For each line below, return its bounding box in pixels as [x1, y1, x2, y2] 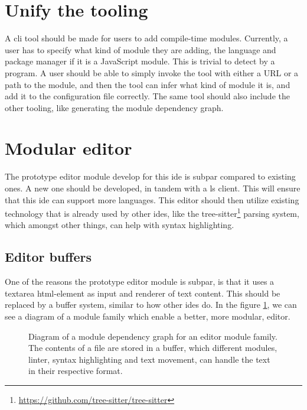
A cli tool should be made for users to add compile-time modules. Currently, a [5, 32, 288, 44]
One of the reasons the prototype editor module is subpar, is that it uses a [5, 275, 275, 288]
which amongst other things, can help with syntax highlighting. [5, 219, 234, 231]
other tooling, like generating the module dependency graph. [5, 101, 224, 113]
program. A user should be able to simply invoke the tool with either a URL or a [5, 66, 299, 79]
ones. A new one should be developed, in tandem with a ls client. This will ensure [5, 182, 301, 194]
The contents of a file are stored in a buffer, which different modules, [28, 341, 277, 354]
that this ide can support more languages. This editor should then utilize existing [5, 193, 299, 206]
